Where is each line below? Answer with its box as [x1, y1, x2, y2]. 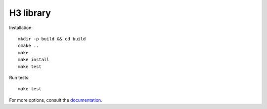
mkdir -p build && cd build [18, 36, 86, 41]
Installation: [9, 25, 33, 31]
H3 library [9, 7, 51, 18]
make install [18, 57, 49, 63]
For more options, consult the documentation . [9, 97, 102, 103]
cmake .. [18, 43, 39, 49]
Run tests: [9, 74, 30, 80]
